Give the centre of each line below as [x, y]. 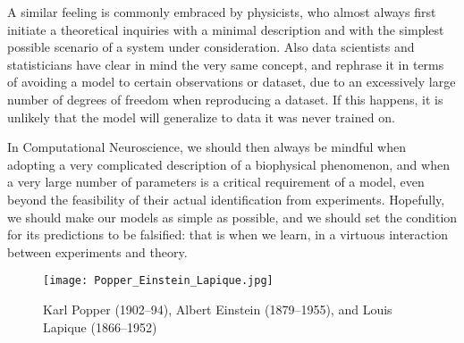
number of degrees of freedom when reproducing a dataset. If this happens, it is [225, 99]
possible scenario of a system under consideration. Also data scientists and [211, 47]
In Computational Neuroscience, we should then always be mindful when [207, 147]
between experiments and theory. [97, 251]
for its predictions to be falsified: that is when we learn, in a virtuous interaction [228, 234]
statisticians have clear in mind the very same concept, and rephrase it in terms [226, 64]
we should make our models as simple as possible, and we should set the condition [232, 217]
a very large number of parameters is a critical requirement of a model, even [216, 182]
